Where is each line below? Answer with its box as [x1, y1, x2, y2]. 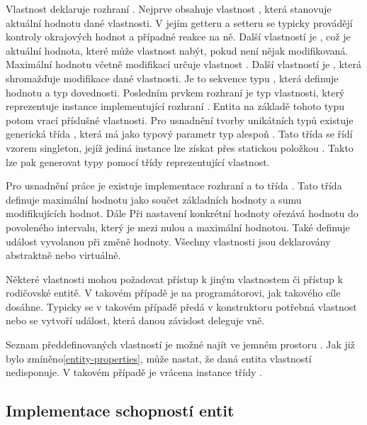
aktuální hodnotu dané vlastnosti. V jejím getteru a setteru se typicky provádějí [6, 15, 353, 30]
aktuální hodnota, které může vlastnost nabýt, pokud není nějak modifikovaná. [6, 43, 349, 57]
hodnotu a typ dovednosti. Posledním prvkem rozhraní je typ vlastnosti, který [6, 84, 345, 99]
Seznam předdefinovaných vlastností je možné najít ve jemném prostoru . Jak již [6, 337, 355, 352]
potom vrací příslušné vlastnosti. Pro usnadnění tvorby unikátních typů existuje [6, 112, 354, 127]
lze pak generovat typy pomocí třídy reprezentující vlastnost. [6, 154, 270, 169]
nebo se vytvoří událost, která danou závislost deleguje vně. [6, 313, 265, 328]
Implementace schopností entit [6, 399, 235, 421]
